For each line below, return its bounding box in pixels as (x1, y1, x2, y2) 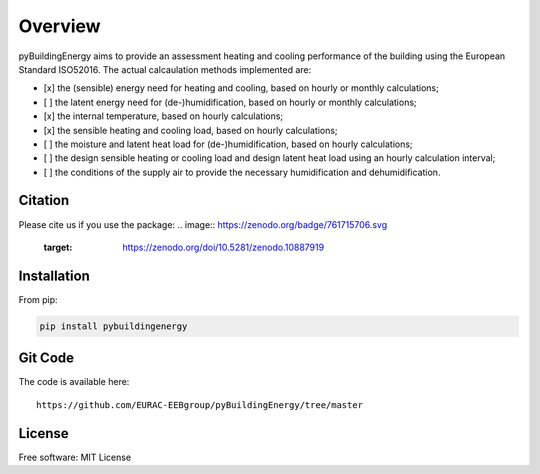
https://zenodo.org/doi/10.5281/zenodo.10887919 (122, 241, 325, 253)
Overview (18, 15, 101, 37)
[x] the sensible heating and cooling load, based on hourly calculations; (43, 124, 339, 136)
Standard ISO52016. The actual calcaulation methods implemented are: (18, 63, 312, 75)
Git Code (18, 350, 75, 367)
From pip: (18, 293, 59, 305)
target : (43, 241, 73, 253)
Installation (18, 267, 90, 284)
